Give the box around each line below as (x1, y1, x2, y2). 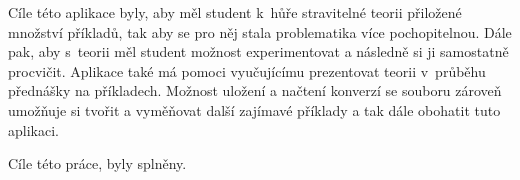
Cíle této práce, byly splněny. (8, 153, 187, 174)
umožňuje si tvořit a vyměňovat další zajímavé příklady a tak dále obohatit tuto (8, 99, 501, 120)
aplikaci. (8, 119, 59, 140)
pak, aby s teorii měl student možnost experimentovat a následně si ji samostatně (8, 41, 509, 62)
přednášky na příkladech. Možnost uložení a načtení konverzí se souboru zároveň (8, 80, 502, 101)
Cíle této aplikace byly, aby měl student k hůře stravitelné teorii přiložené (8, 2, 462, 22)
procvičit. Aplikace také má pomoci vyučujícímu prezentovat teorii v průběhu (8, 60, 486, 81)
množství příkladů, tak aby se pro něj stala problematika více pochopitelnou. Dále (8, 21, 512, 42)
